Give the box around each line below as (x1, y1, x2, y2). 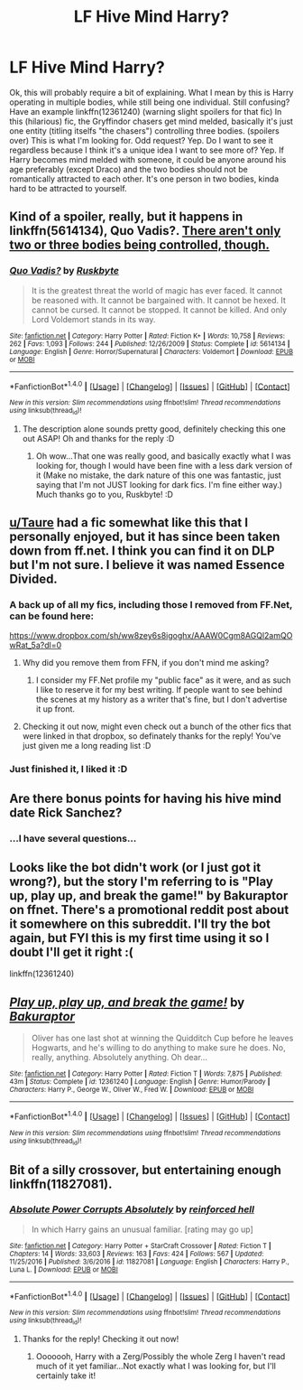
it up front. (35, 704, 75, 714)
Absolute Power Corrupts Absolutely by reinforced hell (9, 1203, 255, 1216)
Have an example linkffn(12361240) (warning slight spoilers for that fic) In (9, 106, 282, 117)
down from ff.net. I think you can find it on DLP (9, 544, 275, 558)
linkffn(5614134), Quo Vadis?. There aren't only (9, 223, 281, 238)
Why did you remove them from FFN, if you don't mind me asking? (22, 658, 270, 668)
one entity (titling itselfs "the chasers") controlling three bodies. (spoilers (9, 125, 280, 136)
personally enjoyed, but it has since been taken (9, 529, 280, 544)
